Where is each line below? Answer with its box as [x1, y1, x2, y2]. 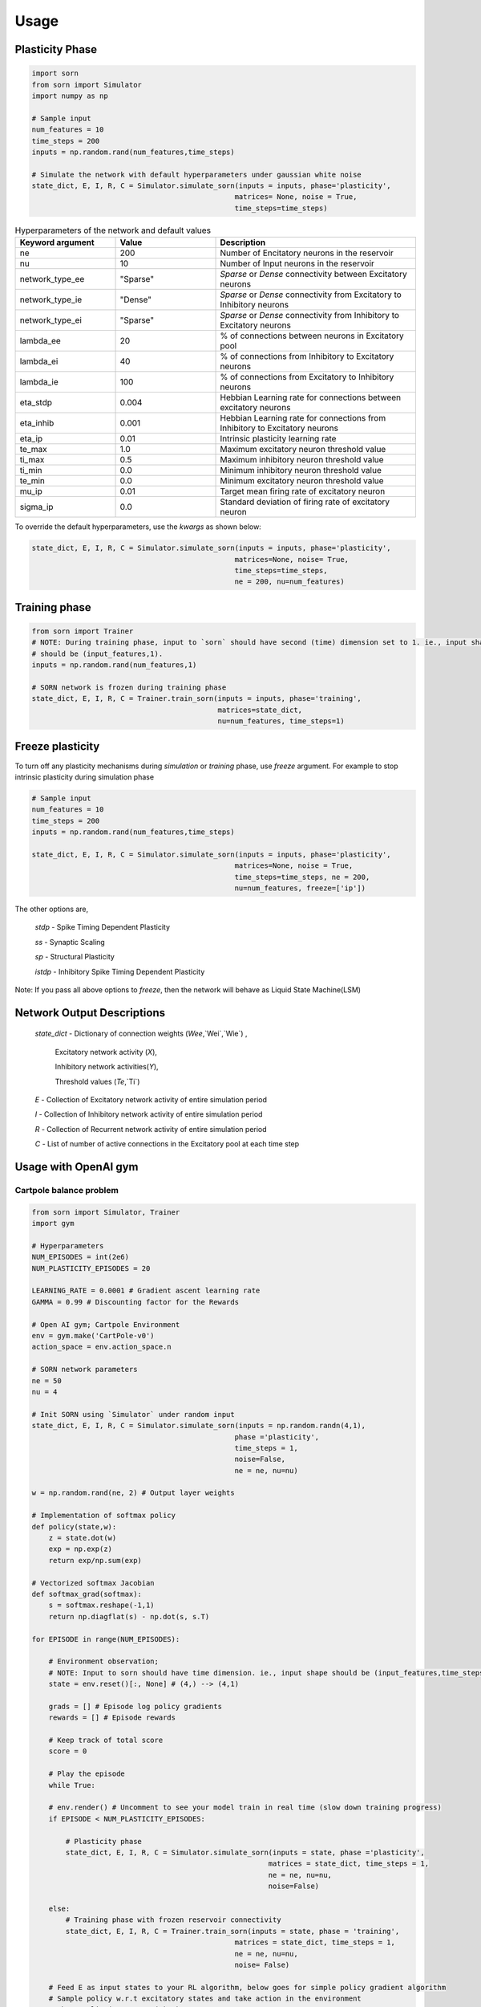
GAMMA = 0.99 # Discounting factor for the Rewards [31, 1297, 240, 1306]
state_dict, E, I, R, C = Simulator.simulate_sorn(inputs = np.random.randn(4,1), [31, 1421, 366, 1431]
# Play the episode [48, 1769, 126, 1778]
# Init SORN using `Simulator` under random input [31, 1410, 236, 1419]
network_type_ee [19, 274, 85, 285]
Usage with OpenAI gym [14, 1160, 139, 1174]
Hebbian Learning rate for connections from [220, 413, 386, 424]
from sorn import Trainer [31, 626, 134, 636]
